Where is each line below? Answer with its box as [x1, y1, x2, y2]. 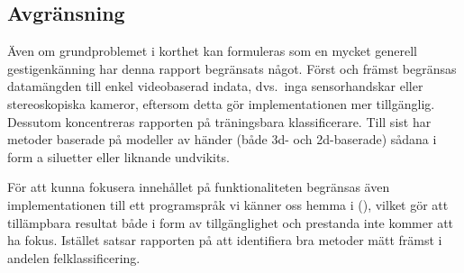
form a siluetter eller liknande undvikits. [7, 147, 230, 166]
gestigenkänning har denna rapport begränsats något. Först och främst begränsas [7, 59, 457, 77]
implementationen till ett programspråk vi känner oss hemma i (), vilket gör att [7, 195, 449, 214]
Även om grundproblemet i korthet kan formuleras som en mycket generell [7, 41, 417, 60]
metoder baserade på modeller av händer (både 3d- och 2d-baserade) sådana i [7, 130, 437, 149]
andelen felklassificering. [7, 248, 141, 267]
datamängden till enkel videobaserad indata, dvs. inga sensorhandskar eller [7, 77, 423, 96]
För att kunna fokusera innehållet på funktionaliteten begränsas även [7, 177, 390, 196]
